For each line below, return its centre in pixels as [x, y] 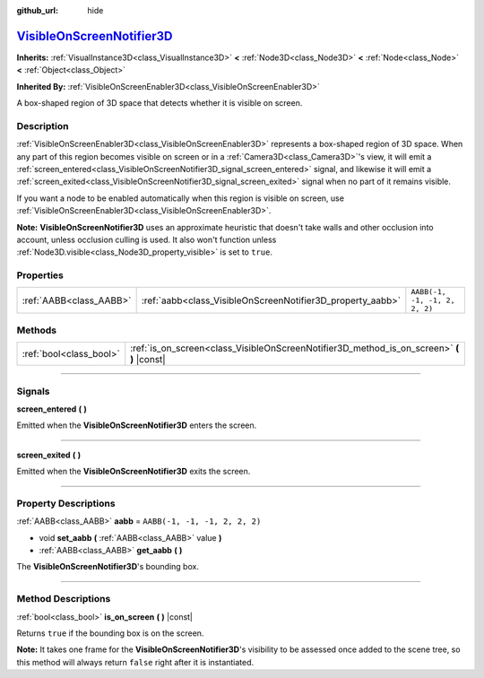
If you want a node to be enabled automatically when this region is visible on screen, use [181, 198]
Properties [40, 275]
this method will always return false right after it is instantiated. [135, 662]
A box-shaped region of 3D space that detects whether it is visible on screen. [160, 103]
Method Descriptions [64, 599]
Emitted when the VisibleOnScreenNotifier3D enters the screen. [137, 425]
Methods [37, 330]
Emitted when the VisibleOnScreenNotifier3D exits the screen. [134, 472]
